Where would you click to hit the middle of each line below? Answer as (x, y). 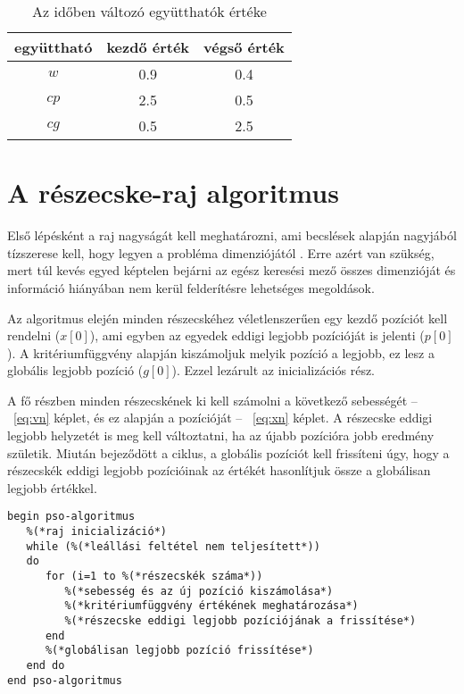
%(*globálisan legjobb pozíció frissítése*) (179, 651)
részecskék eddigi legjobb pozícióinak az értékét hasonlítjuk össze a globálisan (219, 470)
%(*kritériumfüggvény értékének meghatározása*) (211, 606)
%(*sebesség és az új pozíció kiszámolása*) (199, 591)
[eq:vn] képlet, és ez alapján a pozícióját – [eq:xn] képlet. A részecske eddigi (223, 418)
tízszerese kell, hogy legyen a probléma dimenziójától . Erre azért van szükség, (221, 252)
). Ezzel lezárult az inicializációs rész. (273, 370)
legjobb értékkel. (52, 487)
